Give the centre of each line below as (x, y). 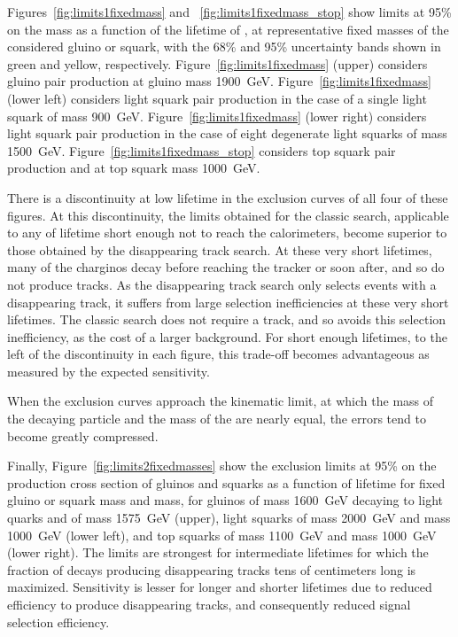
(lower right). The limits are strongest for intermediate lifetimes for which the (218, 552)
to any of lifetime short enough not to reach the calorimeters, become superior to (227, 233)
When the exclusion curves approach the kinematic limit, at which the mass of (221, 401)
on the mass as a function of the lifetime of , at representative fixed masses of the (228, 29)
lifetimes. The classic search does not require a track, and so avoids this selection (227, 319)
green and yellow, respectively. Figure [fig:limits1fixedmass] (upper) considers (217, 63)
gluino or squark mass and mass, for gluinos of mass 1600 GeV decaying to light (225, 500)
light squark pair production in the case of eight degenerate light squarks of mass (227, 133)
